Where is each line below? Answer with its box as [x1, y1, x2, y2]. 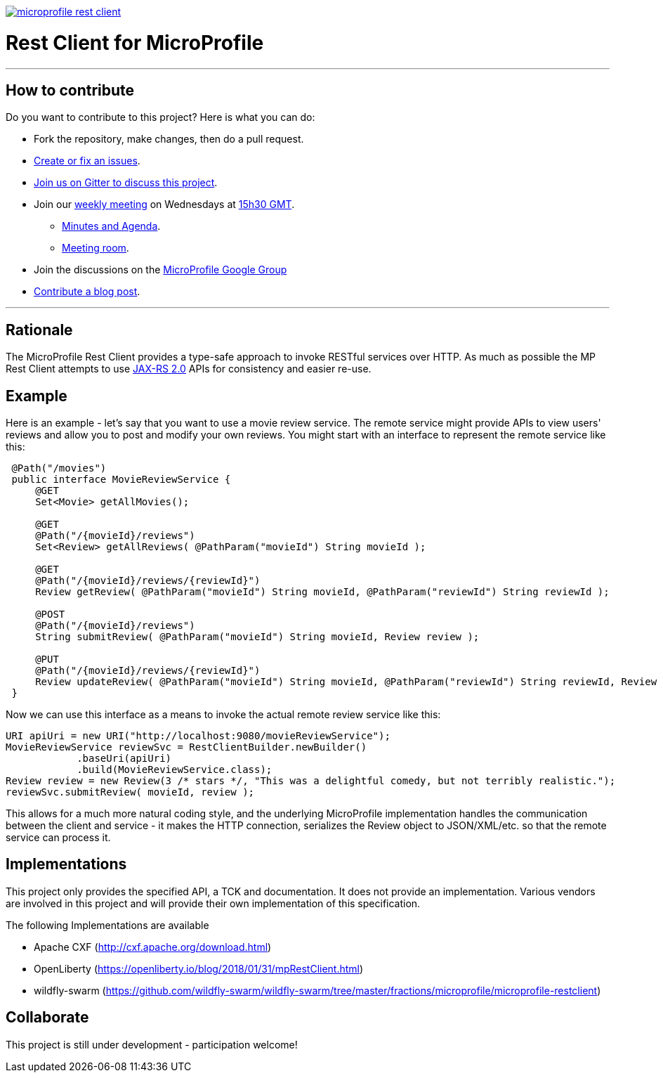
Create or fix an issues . [34, 155, 140, 167]
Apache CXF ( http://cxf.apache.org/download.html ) [34, 940, 272, 953]
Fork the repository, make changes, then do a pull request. [34, 133, 304, 145]
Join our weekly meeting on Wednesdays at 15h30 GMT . [34, 198, 295, 211]
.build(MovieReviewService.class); [77, 764, 273, 776]
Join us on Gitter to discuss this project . [34, 176, 218, 189]
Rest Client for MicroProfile [6, 30, 264, 55]
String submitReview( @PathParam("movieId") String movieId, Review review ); [35, 631, 480, 643]
